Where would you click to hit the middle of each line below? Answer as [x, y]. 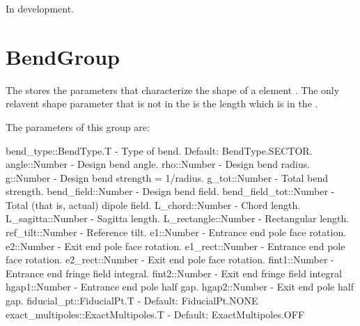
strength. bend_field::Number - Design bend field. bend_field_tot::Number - [170, 191]
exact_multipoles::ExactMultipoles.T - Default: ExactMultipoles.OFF [155, 314]
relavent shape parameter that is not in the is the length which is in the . [162, 103]
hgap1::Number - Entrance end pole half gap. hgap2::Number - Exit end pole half [180, 287]
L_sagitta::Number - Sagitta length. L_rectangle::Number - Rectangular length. [178, 218]
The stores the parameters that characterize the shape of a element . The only [173, 90]
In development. [40, 8]
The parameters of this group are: [78, 126]
